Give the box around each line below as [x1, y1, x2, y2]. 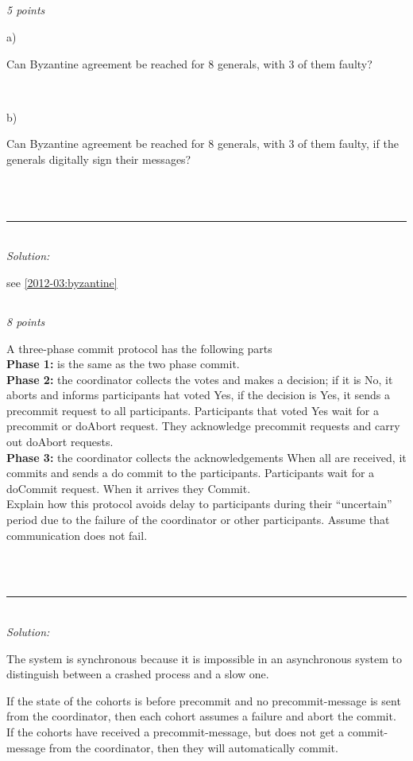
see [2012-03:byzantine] [6, 274, 118, 290]
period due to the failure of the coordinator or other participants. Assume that [6, 511, 390, 528]
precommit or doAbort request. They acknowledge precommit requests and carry [6, 417, 400, 434]
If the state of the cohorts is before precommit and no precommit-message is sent [6, 692, 401, 709]
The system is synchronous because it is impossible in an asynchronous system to [6, 650, 403, 666]
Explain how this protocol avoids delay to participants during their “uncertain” [6, 495, 392, 512]
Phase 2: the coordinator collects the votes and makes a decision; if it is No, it [6, 371, 393, 387]
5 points [6, 2, 45, 18]
